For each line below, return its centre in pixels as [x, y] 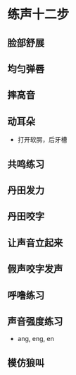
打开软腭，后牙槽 [42, 140]
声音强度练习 [35, 321]
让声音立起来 [35, 243]
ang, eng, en [36, 339]
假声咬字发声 [35, 269]
